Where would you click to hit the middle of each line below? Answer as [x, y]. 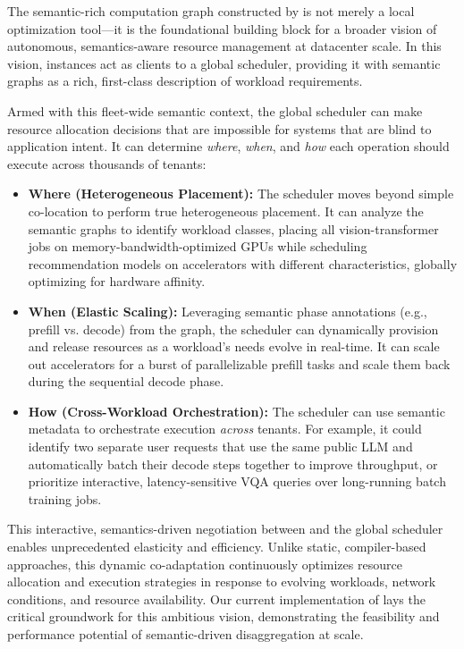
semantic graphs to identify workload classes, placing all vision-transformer [233, 228]
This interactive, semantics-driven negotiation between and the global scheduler [225, 529]
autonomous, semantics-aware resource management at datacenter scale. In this [224, 46]
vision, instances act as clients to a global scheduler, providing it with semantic [224, 63]
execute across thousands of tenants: [107, 163]
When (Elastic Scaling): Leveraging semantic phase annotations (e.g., [228, 311]
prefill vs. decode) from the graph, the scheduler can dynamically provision [233, 329]
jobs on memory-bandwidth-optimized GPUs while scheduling [198, 246]
